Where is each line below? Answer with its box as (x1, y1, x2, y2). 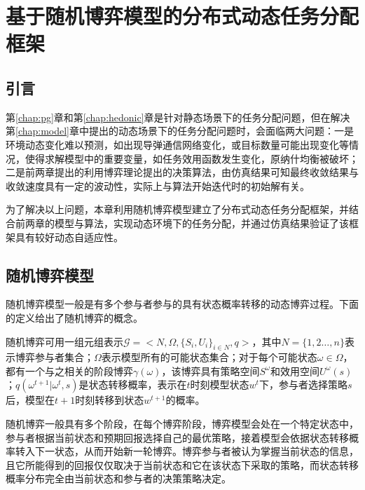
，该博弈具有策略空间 (161, 363, 260, 378)
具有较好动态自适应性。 (15, 229, 123, 244)
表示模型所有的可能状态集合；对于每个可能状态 (101, 350, 317, 365)
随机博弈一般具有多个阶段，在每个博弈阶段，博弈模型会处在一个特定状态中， (6, 416, 359, 431)
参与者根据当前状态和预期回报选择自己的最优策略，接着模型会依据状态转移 (6, 430, 349, 444)
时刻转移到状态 (75, 393, 144, 407)
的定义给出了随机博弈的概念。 (6, 310, 143, 325)
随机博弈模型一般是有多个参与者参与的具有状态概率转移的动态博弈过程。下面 (6, 297, 359, 311)
